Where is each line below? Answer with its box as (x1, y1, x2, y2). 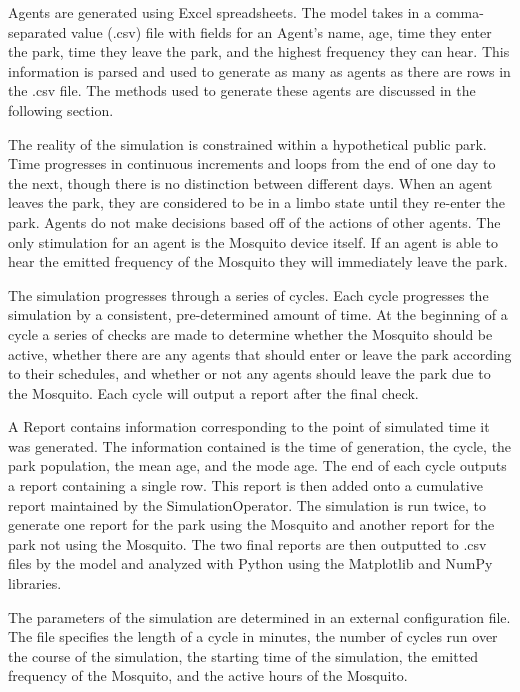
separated (8, 21, 67, 42)
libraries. (8, 573, 62, 594)
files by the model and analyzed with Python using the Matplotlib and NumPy (8, 553, 493, 574)
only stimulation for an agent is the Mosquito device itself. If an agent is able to (8, 231, 499, 252)
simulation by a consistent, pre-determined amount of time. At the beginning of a (8, 304, 508, 325)
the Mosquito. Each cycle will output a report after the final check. (8, 382, 419, 403)
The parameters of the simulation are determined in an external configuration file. (8, 606, 511, 627)
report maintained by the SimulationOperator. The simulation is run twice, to (8, 494, 486, 515)
